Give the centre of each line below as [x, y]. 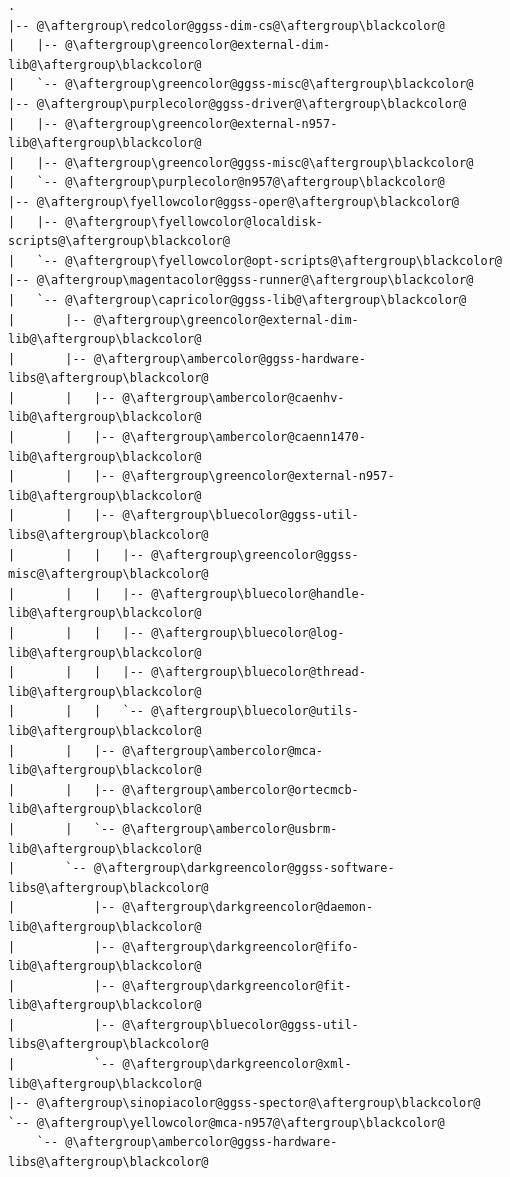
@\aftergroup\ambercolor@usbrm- [230, 828]
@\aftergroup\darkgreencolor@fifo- [240, 946]
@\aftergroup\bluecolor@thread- [258, 672]
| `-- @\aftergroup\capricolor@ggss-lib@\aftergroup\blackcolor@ [237, 299]
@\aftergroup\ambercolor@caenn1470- [244, 437]
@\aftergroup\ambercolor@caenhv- [233, 397]
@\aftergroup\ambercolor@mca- [222, 750]
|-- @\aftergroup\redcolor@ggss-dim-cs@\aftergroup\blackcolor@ [226, 25]
